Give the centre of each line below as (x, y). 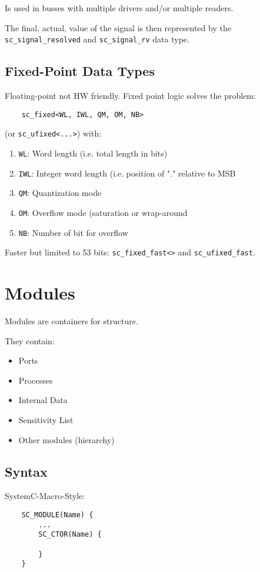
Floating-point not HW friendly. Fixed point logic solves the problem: (130, 96)
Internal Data (43, 400)
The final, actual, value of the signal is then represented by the (118, 27)
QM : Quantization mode (60, 193)
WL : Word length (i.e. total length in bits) (93, 153)
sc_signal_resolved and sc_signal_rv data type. (97, 39)
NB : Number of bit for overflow (73, 232)
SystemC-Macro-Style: (45, 496)
